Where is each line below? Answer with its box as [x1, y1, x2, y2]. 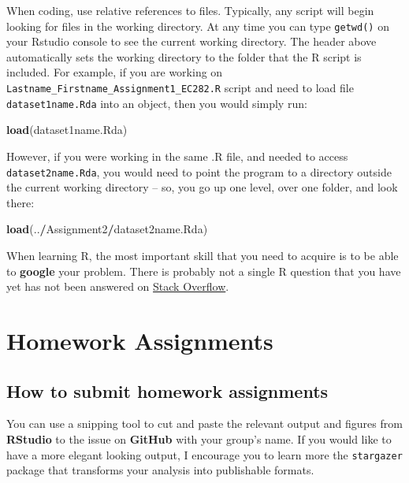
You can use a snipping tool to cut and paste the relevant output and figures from [6, 415, 403, 432]
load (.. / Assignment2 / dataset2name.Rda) [6, 221, 208, 237]
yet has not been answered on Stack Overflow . [6, 278, 229, 295]
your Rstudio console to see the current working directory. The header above [6, 33, 377, 50]
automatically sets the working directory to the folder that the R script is [6, 48, 362, 65]
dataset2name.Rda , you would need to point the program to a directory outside [6, 163, 392, 180]
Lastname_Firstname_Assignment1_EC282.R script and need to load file [6, 80, 354, 96]
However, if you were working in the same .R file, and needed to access [6, 147, 348, 164]
